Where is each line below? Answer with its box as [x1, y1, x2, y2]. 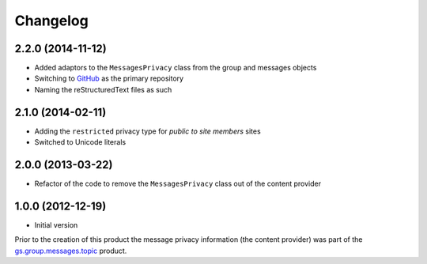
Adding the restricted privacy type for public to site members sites [34, 126, 261, 136]
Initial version [34, 220, 78, 229]
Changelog [14, 12, 89, 29]
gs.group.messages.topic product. [14, 246, 127, 255]
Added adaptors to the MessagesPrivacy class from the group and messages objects [34, 63, 317, 73]
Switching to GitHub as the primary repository [34, 74, 184, 83]
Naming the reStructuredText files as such [34, 85, 172, 94]
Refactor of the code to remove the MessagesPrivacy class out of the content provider [34, 179, 322, 189]
